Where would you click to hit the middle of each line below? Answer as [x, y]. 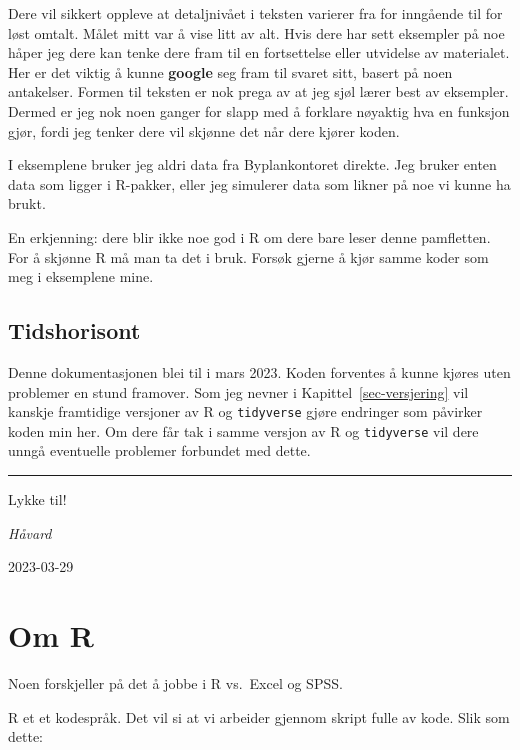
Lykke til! [37, 499]
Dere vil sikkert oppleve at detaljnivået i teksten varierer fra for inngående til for [255, 13]
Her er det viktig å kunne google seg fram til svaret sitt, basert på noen [230, 71]
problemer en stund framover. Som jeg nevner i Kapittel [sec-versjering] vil [238, 391]
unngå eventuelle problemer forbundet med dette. [159, 450]
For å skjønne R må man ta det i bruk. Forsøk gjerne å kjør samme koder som [248, 256]
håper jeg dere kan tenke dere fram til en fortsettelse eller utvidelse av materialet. [259, 52]
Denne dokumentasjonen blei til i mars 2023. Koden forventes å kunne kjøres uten [259, 371]
